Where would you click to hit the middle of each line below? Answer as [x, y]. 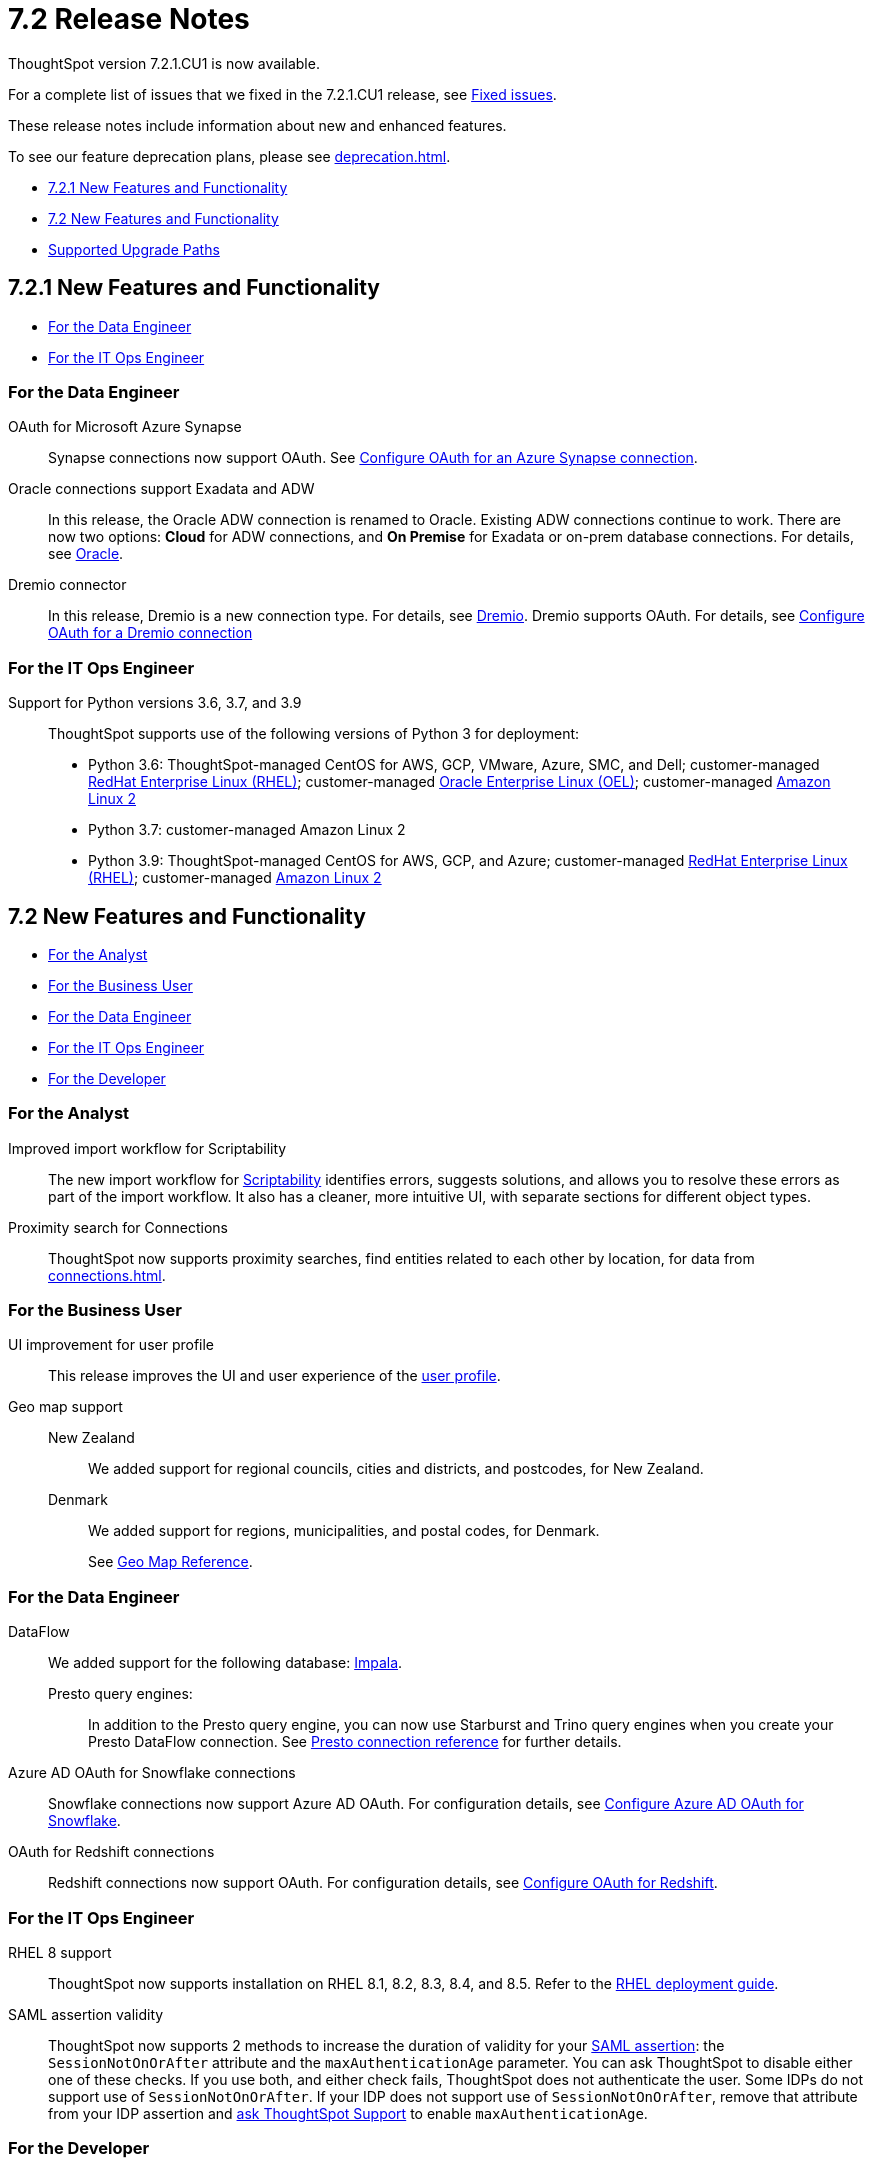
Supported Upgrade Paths [134, 249]
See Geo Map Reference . [170, 1562]
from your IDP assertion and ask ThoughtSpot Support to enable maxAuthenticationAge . [348, 2113]
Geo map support [65, 1407]
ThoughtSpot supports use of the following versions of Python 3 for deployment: [314, 734]
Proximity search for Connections [118, 1227]
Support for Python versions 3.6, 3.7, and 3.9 [155, 703]
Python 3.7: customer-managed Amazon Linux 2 [247, 830]
